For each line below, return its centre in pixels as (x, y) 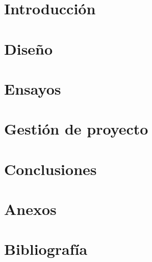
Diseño (29, 48)
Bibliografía (46, 249)
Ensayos (33, 88)
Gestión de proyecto (76, 129)
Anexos (30, 209)
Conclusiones (50, 169)
